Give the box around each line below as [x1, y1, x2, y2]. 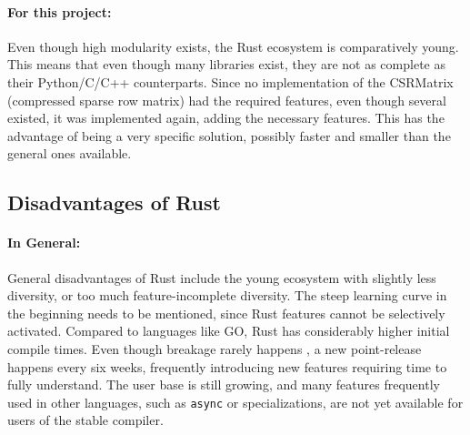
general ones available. [7, 144, 132, 163]
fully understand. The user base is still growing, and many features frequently [7, 375, 440, 394]
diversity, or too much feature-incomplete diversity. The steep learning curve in [7, 286, 447, 305]
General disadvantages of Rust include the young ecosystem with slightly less [7, 268, 436, 287]
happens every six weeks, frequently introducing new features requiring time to [7, 357, 447, 376]
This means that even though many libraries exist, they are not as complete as [7, 55, 445, 74]
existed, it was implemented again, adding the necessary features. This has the [7, 108, 445, 127]
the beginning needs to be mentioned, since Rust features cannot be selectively [7, 303, 445, 322]
